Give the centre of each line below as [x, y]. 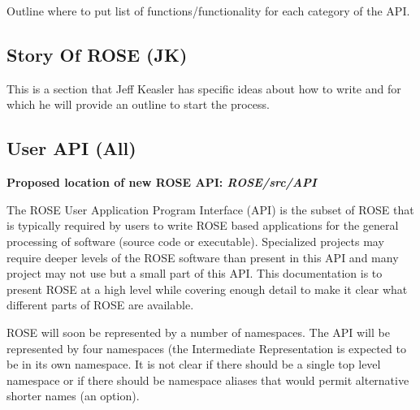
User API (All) [71, 148]
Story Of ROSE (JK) [97, 54]
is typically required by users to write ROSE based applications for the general [203, 225]
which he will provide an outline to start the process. [138, 104]
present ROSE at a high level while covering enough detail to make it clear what [207, 289]
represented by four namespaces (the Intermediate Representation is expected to [206, 348]
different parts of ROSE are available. [100, 305]
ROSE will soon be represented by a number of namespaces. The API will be [198, 332]
